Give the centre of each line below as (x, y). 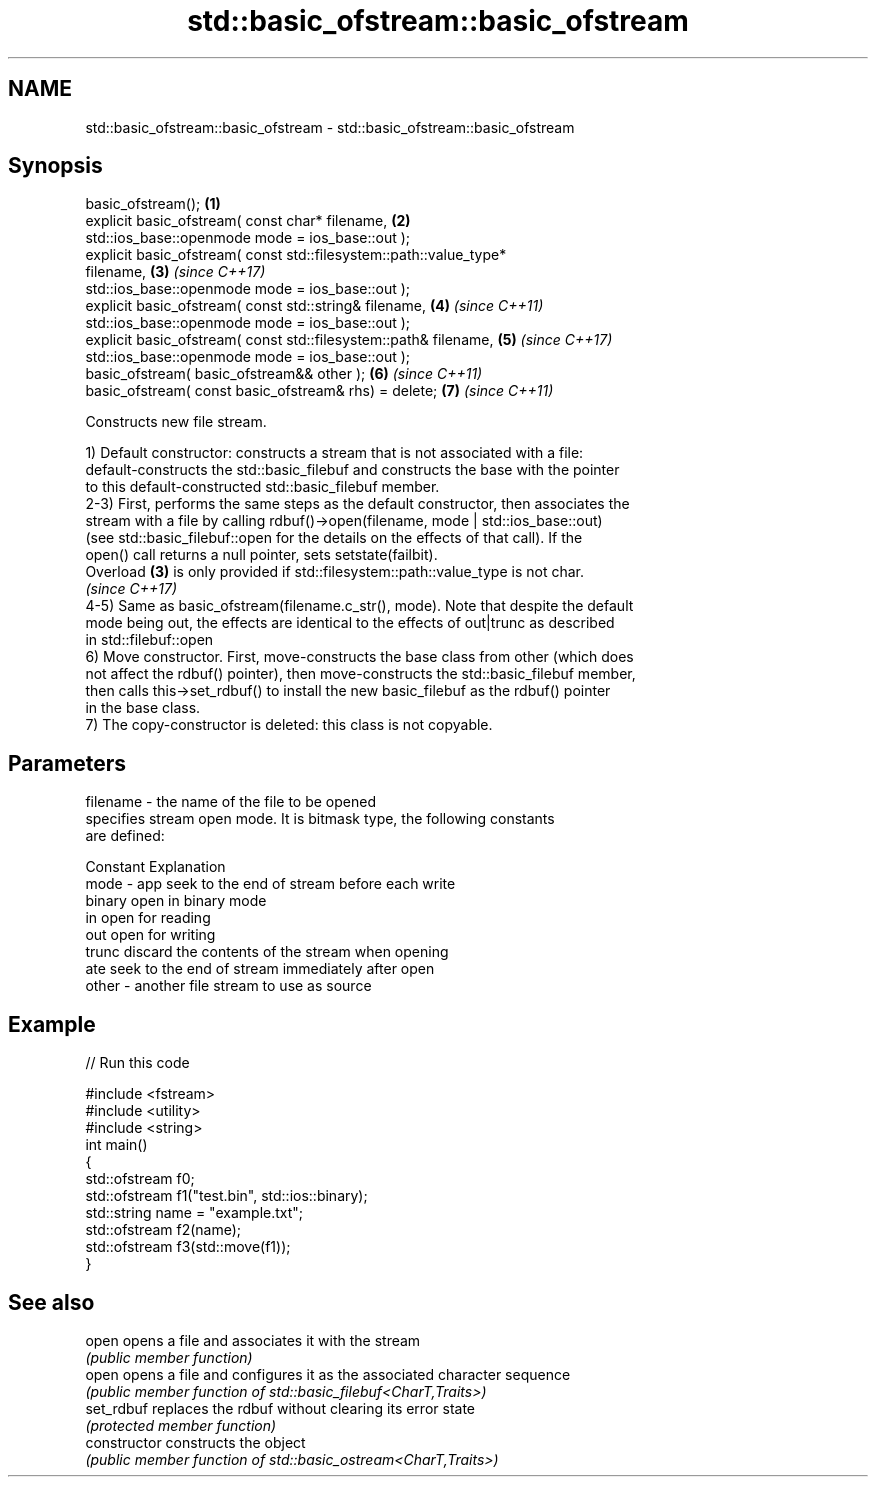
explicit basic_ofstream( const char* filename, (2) (248, 221)
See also (51, 1302)
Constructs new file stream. (176, 422)
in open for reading (148, 918)
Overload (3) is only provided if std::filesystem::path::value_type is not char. (334, 572)
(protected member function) (181, 1425)
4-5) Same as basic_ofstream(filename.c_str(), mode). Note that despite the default (359, 606)
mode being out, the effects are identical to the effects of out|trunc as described (350, 623)
